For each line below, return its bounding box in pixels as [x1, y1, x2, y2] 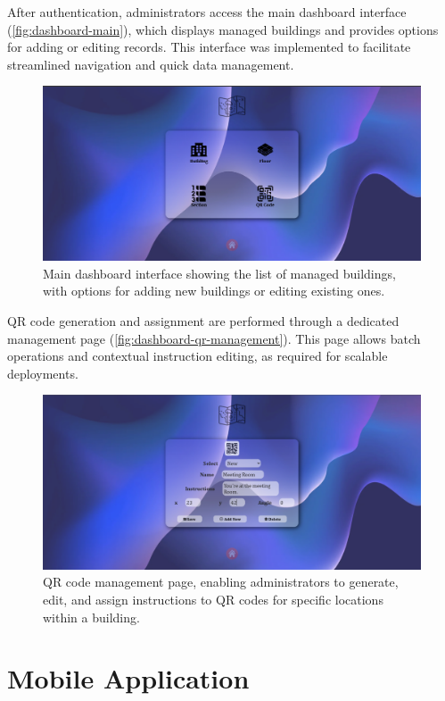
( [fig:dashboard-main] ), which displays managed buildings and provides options [7, 20, 439, 38]
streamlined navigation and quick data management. [7, 54, 294, 73]
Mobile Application [7, 660, 250, 697]
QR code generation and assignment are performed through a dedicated [7, 312, 400, 330]
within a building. [43, 607, 140, 626]
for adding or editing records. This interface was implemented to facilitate [7, 38, 411, 56]
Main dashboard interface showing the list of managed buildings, [43, 263, 396, 282]
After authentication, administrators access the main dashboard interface [7, 3, 407, 21]
